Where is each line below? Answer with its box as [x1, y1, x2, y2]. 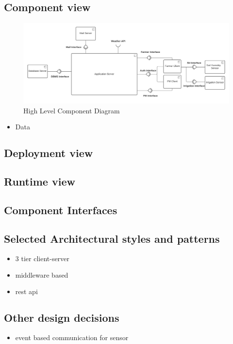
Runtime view [4, 174, 75, 189]
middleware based [15, 269, 68, 280]
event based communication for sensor [15, 332, 129, 343]
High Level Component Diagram [23, 105, 120, 115]
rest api [15, 286, 38, 296]
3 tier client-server [15, 253, 69, 264]
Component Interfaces [4, 202, 117, 217]
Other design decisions [4, 310, 119, 325]
